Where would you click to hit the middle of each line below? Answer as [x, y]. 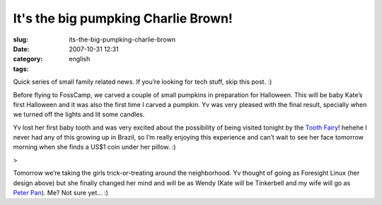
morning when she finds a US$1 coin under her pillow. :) [94, 147]
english [80, 59]
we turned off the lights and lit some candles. [79, 114]
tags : [21, 69]
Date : [21, 49]
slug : [21, 39]
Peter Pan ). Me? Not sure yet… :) [61, 193]
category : [28, 59]
